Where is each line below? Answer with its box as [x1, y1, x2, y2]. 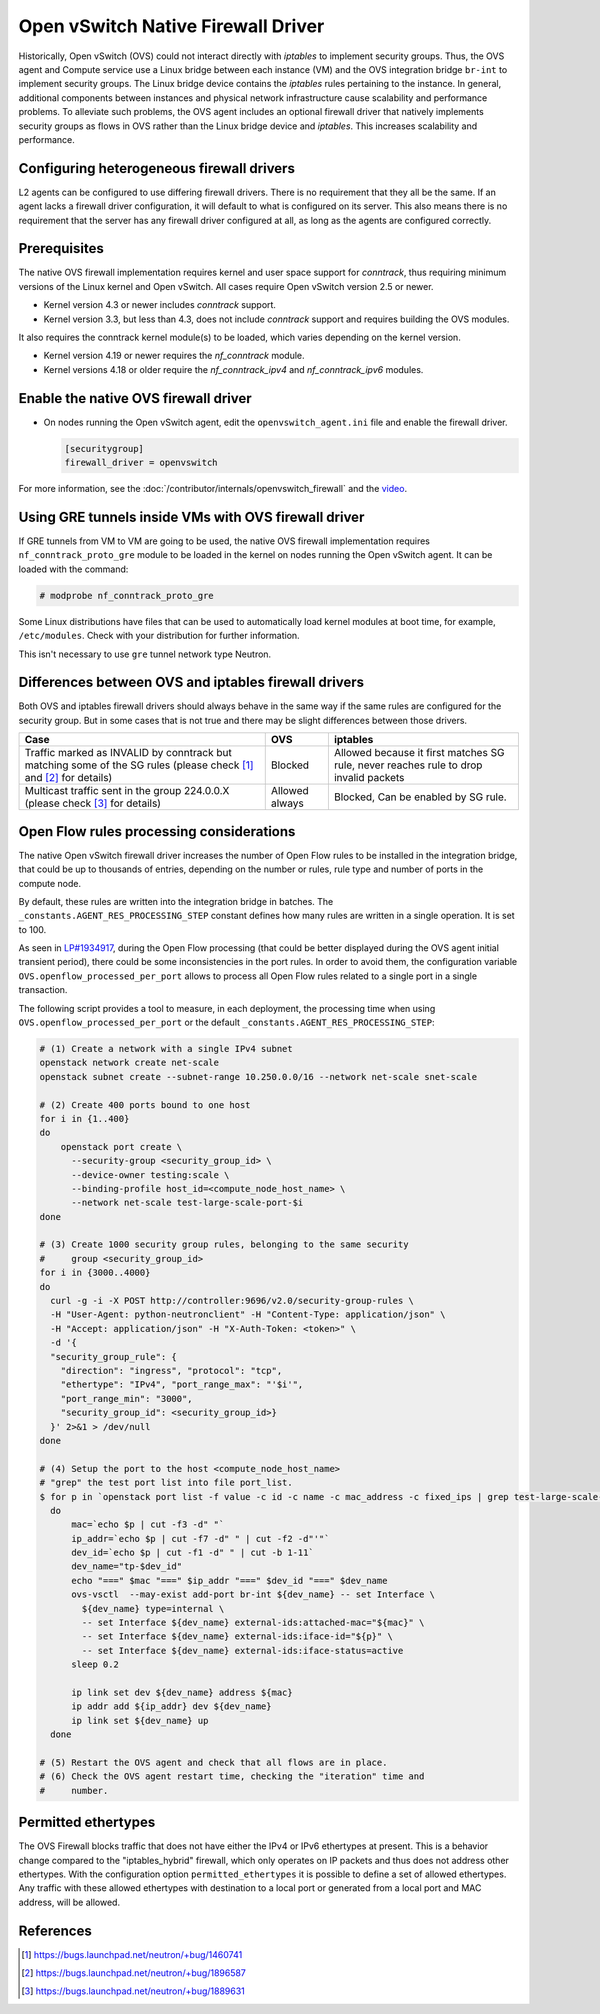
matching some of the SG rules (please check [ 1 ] [24, 758, 254, 772]
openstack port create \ [60, 1141, 183, 1152]
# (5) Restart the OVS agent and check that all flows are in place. [39, 1756, 388, 1768]
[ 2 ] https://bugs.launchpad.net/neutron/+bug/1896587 [21, 1967, 247, 1979]
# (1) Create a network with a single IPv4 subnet [39, 1043, 294, 1055]
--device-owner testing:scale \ [71, 1169, 230, 1180]
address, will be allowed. [18, 1896, 120, 1908]
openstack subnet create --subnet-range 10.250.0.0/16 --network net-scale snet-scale [39, 1071, 478, 1082]
